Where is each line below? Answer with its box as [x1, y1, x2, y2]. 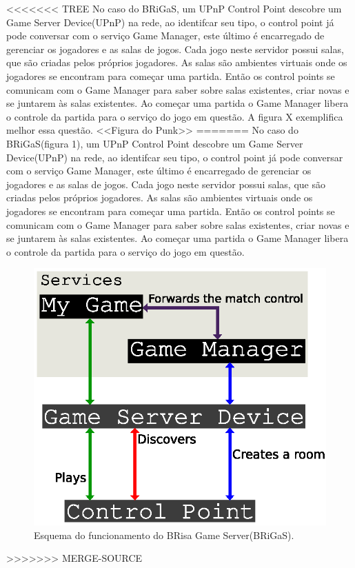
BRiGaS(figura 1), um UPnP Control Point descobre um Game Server [6, 136, 303, 150]
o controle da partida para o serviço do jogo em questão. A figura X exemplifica [6, 109, 343, 123]
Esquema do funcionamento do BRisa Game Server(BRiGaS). [34, 527, 294, 542]
